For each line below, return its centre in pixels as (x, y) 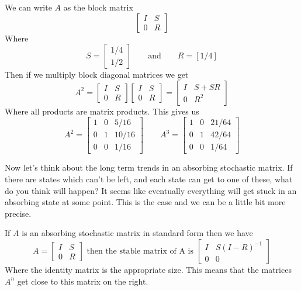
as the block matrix (98, 7)
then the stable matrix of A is (140, 252)
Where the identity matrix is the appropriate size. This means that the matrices (148, 270)
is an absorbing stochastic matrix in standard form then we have (137, 233)
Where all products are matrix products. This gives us (102, 111)
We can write (28, 7)
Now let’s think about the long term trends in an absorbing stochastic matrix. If (149, 167)
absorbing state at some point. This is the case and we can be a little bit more (145, 202)
